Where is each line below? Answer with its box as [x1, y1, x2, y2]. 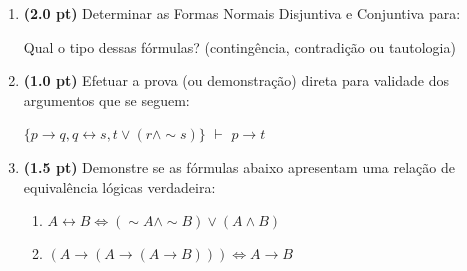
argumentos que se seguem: [23, 89, 190, 110]
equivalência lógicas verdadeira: [23, 176, 216, 197]
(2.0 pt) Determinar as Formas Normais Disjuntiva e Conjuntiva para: [23, 3, 461, 23]
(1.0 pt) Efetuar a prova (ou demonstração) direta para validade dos [23, 70, 450, 91]
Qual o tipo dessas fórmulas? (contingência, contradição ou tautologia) [23, 36, 456, 57]
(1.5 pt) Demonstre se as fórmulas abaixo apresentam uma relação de [23, 156, 455, 177]
